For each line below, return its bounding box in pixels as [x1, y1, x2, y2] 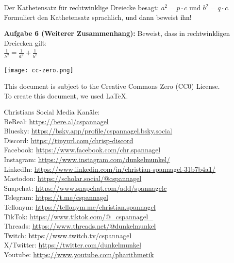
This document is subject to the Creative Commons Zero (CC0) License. [4, 81, 220, 91]
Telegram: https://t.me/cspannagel [4, 192, 108, 202]
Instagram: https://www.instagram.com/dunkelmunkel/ [4, 154, 170, 164]
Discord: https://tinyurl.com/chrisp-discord [4, 135, 134, 145]
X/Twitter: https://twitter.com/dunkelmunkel [4, 240, 141, 250]
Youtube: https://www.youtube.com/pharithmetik [4, 249, 154, 259]
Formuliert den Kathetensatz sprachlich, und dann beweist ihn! [4, 12, 192, 22]
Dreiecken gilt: [4, 37, 47, 48]
